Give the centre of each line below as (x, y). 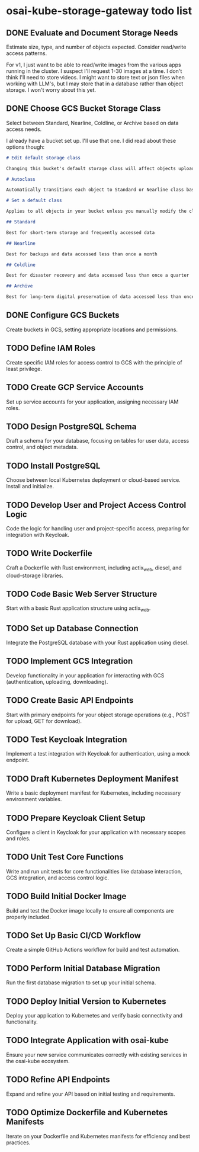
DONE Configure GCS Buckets (63, 315)
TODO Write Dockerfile (49, 553)
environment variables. (34, 799)
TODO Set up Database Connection (73, 628)
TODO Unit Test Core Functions (65, 857)
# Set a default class (34, 201)
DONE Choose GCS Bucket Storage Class (84, 109)
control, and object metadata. (42, 447)
